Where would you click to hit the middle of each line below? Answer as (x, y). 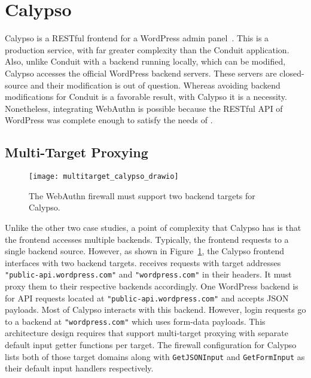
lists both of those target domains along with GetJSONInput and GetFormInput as (155, 356)
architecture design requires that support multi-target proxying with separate (147, 333)
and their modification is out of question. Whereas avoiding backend (155, 85)
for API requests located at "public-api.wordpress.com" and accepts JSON (147, 298)
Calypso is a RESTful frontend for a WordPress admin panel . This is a (137, 38)
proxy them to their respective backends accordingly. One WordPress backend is (152, 286)
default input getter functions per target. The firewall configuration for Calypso (151, 345)
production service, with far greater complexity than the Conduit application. (147, 49)
